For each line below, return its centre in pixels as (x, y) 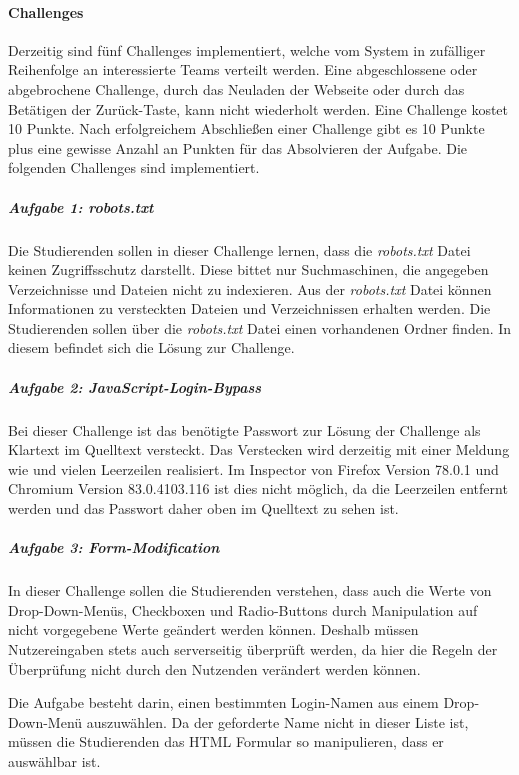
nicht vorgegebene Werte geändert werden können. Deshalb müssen (213, 629)
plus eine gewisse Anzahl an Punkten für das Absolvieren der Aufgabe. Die (238, 147)
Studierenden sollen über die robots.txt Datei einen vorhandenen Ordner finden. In (260, 327)
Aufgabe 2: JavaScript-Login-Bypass (135, 386)
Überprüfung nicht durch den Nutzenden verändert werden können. (214, 668)
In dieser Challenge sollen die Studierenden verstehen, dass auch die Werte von (250, 590)
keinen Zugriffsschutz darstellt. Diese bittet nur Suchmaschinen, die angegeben (248, 269)
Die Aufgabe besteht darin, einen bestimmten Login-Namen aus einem (223, 702)
